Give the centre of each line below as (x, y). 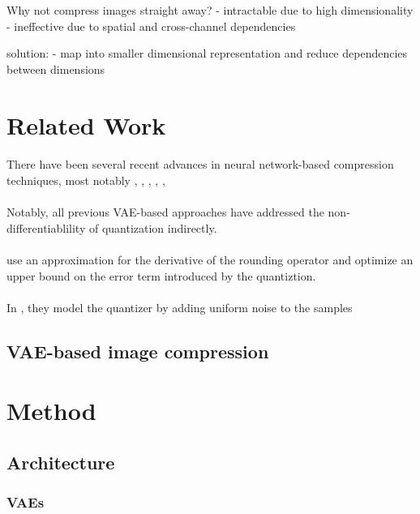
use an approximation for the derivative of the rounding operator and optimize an (210, 259)
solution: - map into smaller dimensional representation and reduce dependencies (207, 53)
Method (51, 411)
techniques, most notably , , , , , (86, 180)
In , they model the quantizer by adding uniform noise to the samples (180, 307)
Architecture (61, 462)
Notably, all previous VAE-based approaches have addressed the (165, 212)
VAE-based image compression (138, 351)
